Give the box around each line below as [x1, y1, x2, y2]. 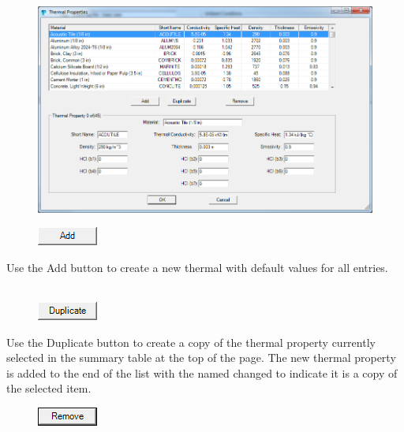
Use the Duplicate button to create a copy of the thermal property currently [6, 333, 376, 350]
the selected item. [6, 380, 92, 397]
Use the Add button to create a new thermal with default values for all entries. [6, 259, 388, 275]
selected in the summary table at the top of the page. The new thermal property [6, 349, 396, 366]
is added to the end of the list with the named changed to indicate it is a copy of [6, 364, 398, 381]
